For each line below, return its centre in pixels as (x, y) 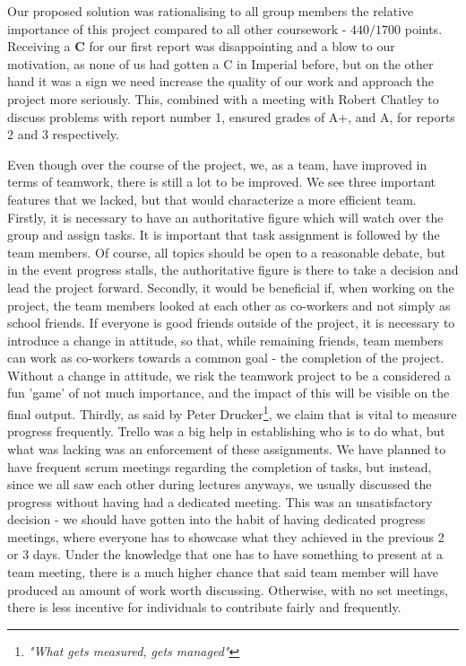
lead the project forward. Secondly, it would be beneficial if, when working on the (231, 287)
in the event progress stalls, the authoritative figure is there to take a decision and (233, 270)
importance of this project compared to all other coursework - (177, 28)
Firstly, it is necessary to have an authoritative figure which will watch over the (225, 217)
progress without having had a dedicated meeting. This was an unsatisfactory (220, 501)
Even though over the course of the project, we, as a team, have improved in (217, 164)
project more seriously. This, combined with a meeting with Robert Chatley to (223, 98)
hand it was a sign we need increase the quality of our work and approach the (220, 81)
